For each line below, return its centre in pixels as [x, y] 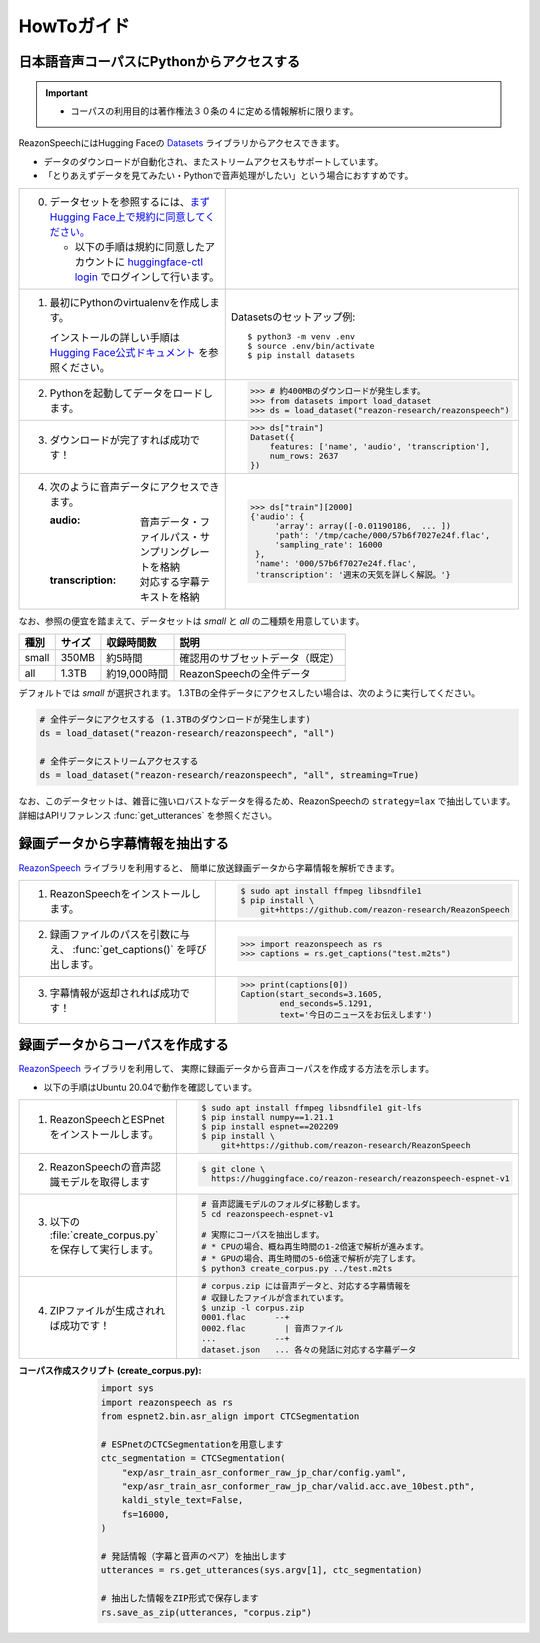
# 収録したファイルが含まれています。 [275, 1298]
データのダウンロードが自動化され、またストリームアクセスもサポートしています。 [213, 161]
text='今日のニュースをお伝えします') [356, 1014]
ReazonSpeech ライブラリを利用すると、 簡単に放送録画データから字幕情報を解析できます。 [209, 867]
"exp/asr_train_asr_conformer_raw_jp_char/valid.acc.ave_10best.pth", [298, 1486]
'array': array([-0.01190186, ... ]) [363, 526]
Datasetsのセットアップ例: [293, 317]
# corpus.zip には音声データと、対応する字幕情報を [306, 1286]
